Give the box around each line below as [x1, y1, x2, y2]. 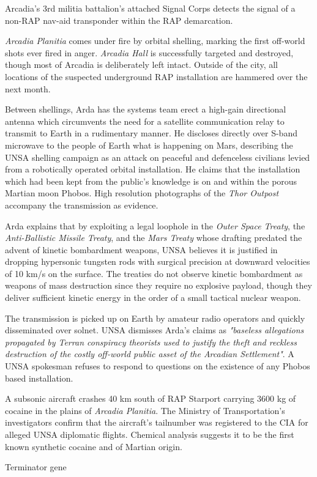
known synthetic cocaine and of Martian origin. [5, 440, 182, 453]
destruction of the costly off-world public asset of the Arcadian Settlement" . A [5, 347, 294, 360]
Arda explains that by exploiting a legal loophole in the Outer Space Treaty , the [5, 219, 305, 232]
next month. [5, 82, 51, 95]
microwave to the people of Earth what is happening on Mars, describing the [5, 138, 293, 151]
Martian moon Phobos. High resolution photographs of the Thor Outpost [5, 187, 279, 199]
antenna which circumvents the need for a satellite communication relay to [5, 114, 285, 127]
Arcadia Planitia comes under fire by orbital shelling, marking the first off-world [5, 34, 305, 47]
